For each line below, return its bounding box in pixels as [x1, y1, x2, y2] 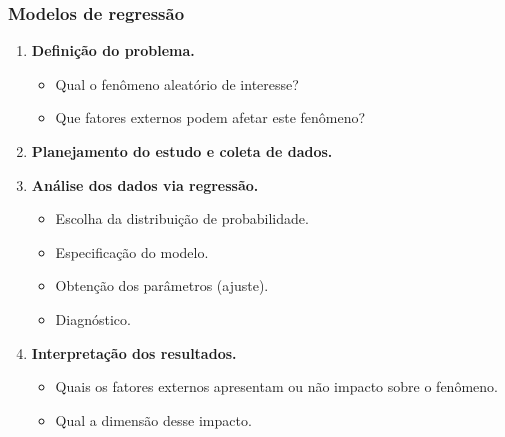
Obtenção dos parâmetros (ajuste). [55, 275, 269, 296]
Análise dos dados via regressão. [31, 174, 259, 195]
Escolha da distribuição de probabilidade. [55, 208, 309, 229]
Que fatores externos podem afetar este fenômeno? [55, 107, 366, 128]
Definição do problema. [31, 40, 195, 61]
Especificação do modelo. [55, 241, 209, 262]
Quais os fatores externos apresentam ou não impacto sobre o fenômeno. [55, 376, 498, 397]
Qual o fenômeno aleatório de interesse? [55, 73, 299, 94]
